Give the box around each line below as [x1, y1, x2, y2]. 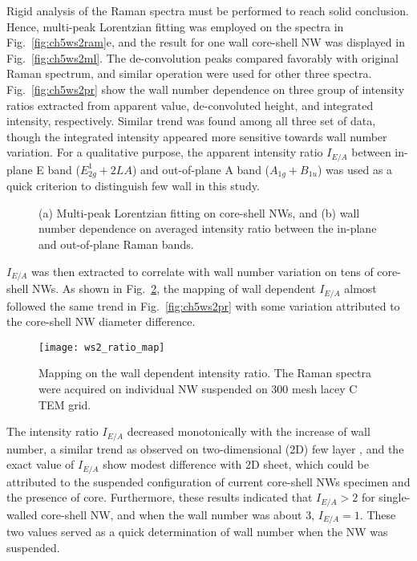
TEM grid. [38, 396, 91, 413]
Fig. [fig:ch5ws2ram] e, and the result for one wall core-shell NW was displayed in [6, 34, 405, 51]
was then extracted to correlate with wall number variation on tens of [31, 262, 374, 279]
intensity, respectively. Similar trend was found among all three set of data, [6, 112, 376, 129]
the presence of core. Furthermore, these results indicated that [6, 489, 313, 506]
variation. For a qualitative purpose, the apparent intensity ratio [6, 144, 323, 161]
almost [344, 280, 377, 297]
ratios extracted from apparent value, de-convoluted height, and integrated [6, 96, 374, 113]
